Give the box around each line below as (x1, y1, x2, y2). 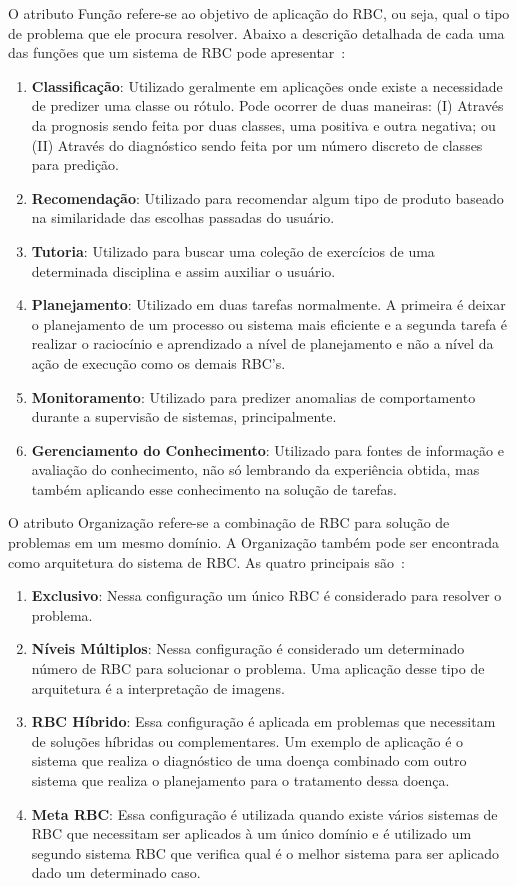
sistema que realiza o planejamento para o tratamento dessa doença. (31, 770, 450, 790)
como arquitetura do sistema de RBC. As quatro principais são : (8, 551, 405, 572)
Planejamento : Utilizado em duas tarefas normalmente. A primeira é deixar (31, 294, 506, 315)
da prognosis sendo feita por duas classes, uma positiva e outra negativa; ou (31, 114, 496, 135)
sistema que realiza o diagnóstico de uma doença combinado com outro (31, 750, 467, 771)
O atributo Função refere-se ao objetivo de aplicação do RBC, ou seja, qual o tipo (8, 3, 510, 23)
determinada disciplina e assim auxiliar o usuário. (31, 260, 336, 281)
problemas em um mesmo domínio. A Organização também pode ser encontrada (8, 532, 500, 553)
